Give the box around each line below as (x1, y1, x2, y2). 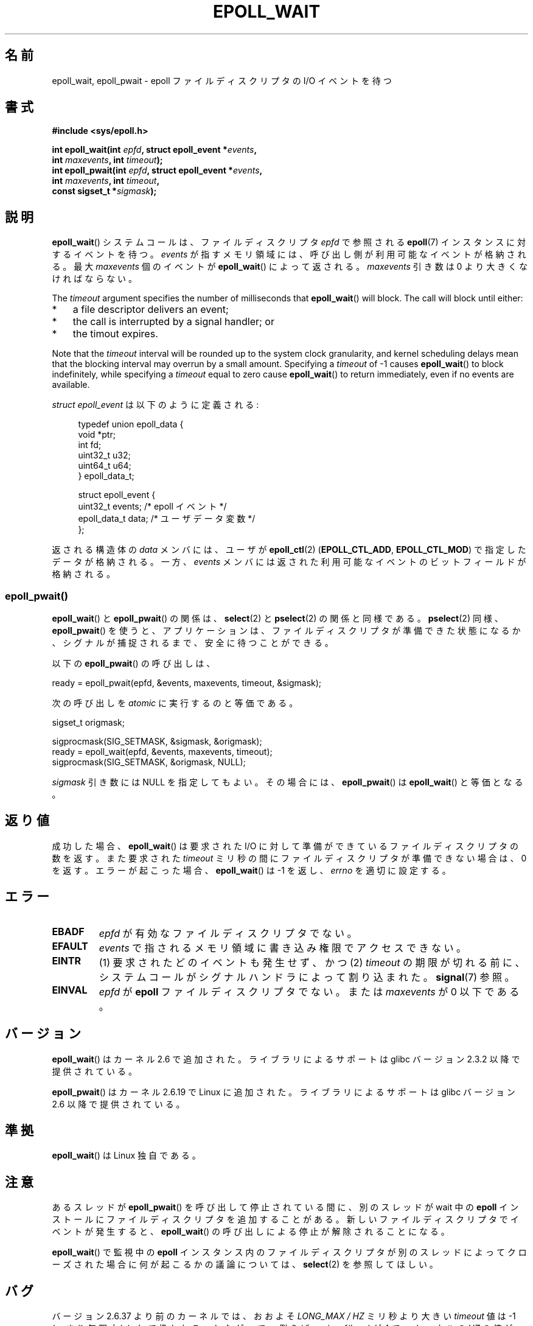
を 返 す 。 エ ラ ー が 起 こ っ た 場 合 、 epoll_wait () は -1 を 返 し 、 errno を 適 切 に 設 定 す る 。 (52, 865, 451, 875)
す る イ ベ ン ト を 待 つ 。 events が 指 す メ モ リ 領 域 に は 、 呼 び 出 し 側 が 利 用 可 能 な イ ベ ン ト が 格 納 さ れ (52, 249, 526, 260)
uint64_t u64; (78, 460, 131, 471)
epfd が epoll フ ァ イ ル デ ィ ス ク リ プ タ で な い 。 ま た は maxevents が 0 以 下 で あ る (99, 985, 520, 998)
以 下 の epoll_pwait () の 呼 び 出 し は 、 (52, 658, 215, 669)
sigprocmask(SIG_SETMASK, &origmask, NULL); (52, 757, 246, 768)
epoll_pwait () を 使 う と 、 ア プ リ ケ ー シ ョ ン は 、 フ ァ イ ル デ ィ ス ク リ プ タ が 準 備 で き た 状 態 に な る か (52, 625, 521, 636)
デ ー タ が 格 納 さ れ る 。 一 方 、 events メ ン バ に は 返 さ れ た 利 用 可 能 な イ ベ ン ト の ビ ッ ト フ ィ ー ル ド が (52, 556, 526, 567)
